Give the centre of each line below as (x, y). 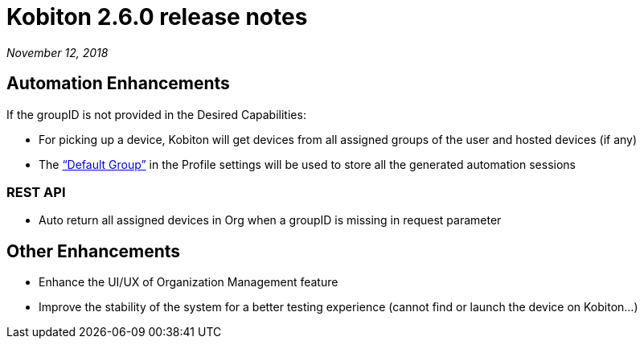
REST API (36, 192)
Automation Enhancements (118, 84)
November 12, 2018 (57, 52)
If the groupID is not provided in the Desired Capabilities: (156, 114)
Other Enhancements (94, 251)
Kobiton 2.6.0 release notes (157, 17)
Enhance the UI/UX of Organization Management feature (189, 282)
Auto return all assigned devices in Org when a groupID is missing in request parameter (270, 220)
